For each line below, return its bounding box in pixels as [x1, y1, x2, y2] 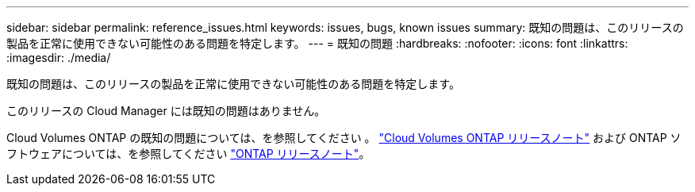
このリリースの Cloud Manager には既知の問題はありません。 [6, 104, 326, 117]
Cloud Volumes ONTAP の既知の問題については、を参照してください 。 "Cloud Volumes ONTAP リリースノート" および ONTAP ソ [6, 131, 682, 144]
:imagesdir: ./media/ [6, 51, 111, 64]
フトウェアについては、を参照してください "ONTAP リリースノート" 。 [6, 147, 371, 160]
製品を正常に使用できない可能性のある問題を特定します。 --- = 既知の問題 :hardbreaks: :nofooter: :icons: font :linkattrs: [6, 36, 628, 50]
